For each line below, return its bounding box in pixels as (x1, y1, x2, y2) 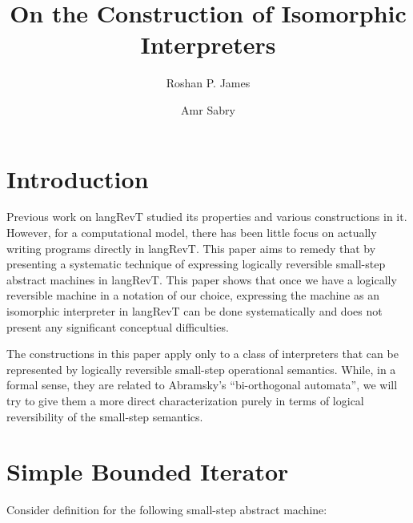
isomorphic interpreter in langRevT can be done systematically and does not (6, 303, 383, 319)
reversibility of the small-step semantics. (6, 408, 203, 424)
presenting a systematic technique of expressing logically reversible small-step (6, 255, 386, 272)
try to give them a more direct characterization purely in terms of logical (6, 392, 364, 408)
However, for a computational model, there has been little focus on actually (6, 224, 377, 241)
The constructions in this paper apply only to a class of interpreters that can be (6, 345, 399, 362)
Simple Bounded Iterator (6, 455, 289, 488)
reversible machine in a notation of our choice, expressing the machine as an (6, 287, 379, 304)
